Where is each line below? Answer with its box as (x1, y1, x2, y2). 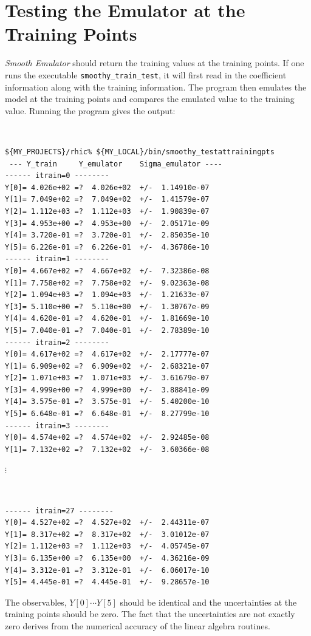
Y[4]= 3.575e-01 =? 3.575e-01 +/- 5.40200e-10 (5, 397, 210, 406)
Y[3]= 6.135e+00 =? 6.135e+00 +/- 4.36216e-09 (5, 554, 210, 563)
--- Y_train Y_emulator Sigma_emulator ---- (9, 159, 222, 168)
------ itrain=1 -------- (5, 255, 109, 264)
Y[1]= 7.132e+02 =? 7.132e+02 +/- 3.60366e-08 (5, 445, 210, 454)
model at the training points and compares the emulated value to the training (5, 92, 295, 105)
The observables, (5, 595, 67, 608)
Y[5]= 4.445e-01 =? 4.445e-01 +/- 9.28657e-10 (5, 578, 210, 587)
